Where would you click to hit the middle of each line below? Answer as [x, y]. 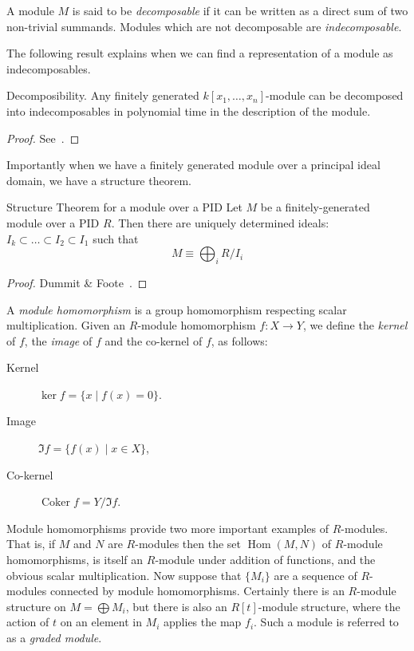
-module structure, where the [329, 606]
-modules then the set [188, 544]
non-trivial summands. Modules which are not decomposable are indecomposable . [204, 26]
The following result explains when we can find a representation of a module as [200, 53]
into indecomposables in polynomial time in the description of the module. [189, 110]
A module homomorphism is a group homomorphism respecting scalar [177, 309]
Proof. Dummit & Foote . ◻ [77, 282]
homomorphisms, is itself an [75, 560]
